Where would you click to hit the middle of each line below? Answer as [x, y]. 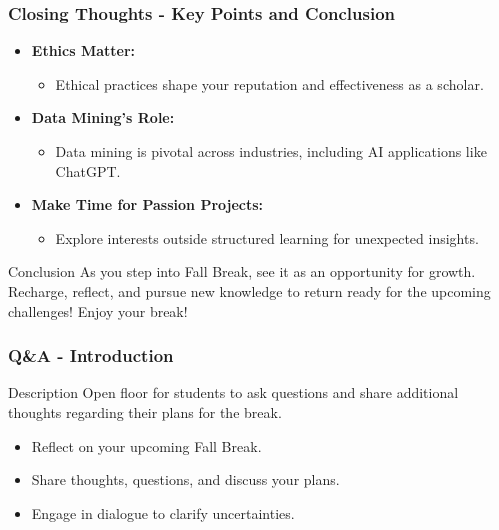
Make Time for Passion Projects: [147, 204]
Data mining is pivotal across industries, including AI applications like [271, 151]
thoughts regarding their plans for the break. [145, 411]
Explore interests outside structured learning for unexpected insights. [267, 237]
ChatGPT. [88, 170]
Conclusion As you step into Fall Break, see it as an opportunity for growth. [242, 271]
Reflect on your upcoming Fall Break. [146, 445]
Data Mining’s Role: [103, 117]
